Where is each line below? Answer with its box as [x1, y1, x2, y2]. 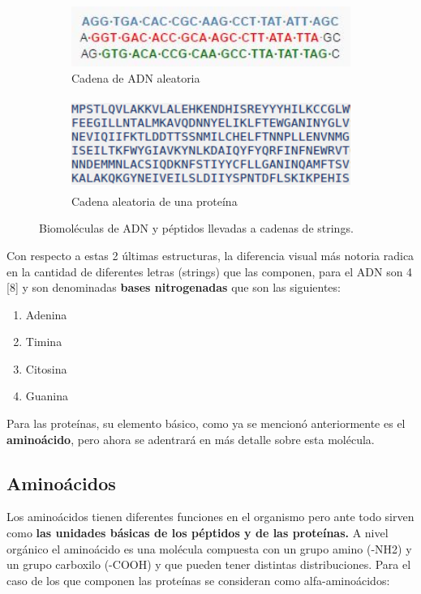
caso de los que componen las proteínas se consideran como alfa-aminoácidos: [6, 571, 390, 588]
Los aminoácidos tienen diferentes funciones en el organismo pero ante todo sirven [6, 508, 415, 525]
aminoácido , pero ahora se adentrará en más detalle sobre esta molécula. [6, 430, 375, 447]
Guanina [25, 387, 69, 404]
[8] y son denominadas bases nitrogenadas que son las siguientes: [6, 279, 341, 296]
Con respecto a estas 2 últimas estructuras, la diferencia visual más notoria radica [6, 246, 415, 263]
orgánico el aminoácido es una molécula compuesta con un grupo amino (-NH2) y [6, 540, 412, 557]
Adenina [25, 306, 67, 323]
